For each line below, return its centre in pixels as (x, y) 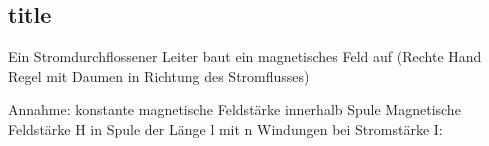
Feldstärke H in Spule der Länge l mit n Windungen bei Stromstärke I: (225, 128)
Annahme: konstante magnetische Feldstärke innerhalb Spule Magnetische (234, 109)
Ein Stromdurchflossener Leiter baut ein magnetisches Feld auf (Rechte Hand (245, 56)
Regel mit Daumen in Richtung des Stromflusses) (159, 75)
